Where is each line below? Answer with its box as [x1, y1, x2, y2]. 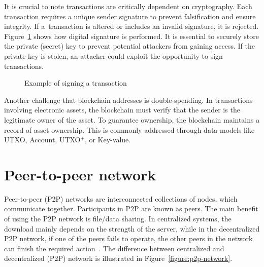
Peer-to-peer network [4, 164, 156, 184]
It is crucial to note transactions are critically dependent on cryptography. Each [4, 1, 252, 11]
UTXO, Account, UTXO [4, 134, 81, 145]
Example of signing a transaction [24, 78, 127, 88]
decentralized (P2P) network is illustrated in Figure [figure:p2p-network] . [4, 253, 233, 263]
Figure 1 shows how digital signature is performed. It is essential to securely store [4, 30, 259, 41]
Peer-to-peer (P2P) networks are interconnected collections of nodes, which [4, 193, 238, 204]
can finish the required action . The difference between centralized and [4, 243, 224, 253]
